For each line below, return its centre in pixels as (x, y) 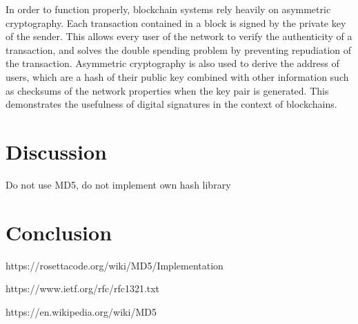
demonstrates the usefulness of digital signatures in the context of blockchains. (171, 104)
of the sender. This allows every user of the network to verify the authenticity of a (179, 36)
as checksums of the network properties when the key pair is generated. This (167, 90)
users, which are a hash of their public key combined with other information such (177, 76)
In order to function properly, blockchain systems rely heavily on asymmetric (168, 9)
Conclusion (59, 232)
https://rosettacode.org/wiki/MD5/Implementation (115, 265)
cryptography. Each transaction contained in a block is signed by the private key (176, 22)
